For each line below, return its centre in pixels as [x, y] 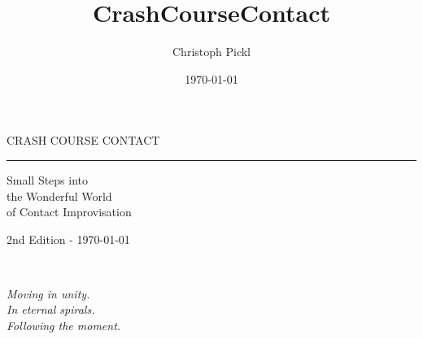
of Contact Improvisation [69, 212]
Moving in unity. [48, 293]
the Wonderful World [59, 196]
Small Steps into [48, 179]
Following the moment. [64, 326]
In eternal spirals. [51, 309]
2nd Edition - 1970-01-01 [68, 239]
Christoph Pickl [211, 52]
